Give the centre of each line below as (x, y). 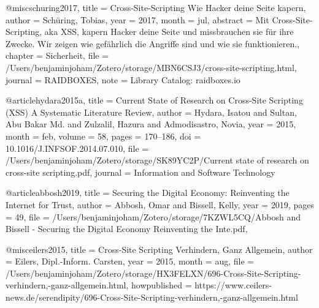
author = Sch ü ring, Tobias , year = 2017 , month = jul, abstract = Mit (137, 19)
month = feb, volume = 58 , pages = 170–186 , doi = (103, 136)
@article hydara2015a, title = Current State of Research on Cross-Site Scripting (154, 100)
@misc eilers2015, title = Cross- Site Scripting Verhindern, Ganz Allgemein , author (159, 249)
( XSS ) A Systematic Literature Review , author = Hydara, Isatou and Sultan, (151, 112)
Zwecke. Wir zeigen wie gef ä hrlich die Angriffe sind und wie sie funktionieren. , (153, 43)
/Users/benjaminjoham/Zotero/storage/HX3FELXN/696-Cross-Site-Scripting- (153, 273)
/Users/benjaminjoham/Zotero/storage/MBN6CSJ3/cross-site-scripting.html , (151, 67)
